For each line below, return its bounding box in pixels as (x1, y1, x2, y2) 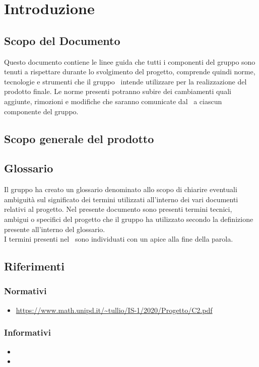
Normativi (4, 285, 47, 297)
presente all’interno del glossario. (4, 223, 105, 234)
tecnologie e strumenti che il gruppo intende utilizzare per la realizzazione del (4, 76, 247, 86)
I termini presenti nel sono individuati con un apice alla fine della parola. (4, 234, 233, 244)
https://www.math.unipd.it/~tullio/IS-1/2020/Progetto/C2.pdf (16, 304, 213, 315)
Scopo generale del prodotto (4, 130, 154, 146)
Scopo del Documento (4, 32, 120, 48)
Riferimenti (4, 258, 64, 274)
